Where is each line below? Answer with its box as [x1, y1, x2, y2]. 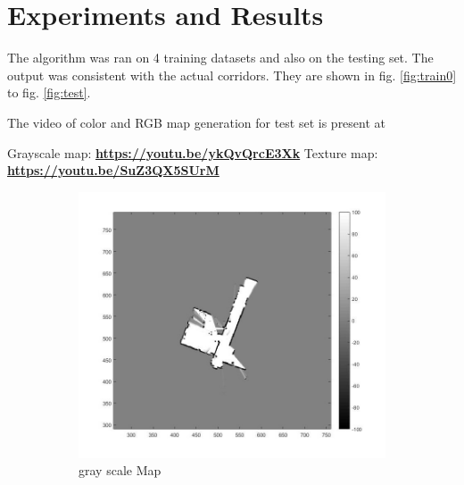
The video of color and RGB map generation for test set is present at [7, 113, 386, 131]
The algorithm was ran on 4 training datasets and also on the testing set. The [7, 48, 434, 67]
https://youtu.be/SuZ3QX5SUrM [7, 161, 220, 180]
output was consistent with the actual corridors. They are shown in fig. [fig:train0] [7, 65, 457, 84]
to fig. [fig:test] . [7, 83, 91, 102]
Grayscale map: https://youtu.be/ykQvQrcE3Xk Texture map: [7, 143, 378, 162]
